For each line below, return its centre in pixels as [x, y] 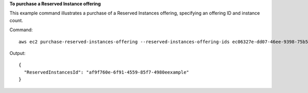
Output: [17, 53]
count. [16, 20]
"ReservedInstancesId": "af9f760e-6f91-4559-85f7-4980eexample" [107, 72]
